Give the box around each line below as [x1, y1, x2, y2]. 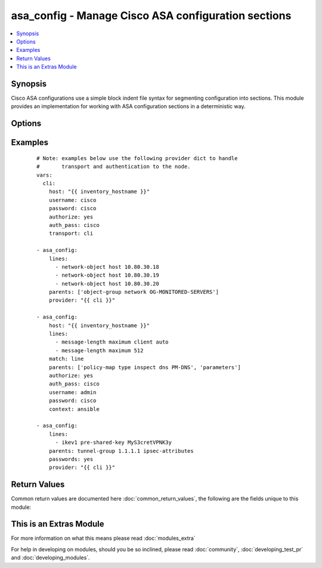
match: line [48, 355, 84, 363]
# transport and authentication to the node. [36, 163, 191, 170]
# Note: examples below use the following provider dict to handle [36, 155, 238, 161]
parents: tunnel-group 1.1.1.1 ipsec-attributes [48, 447, 194, 454]
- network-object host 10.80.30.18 [55, 263, 159, 270]
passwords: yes [48, 456, 94, 462]
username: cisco [48, 197, 97, 203]
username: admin [48, 389, 97, 395]
